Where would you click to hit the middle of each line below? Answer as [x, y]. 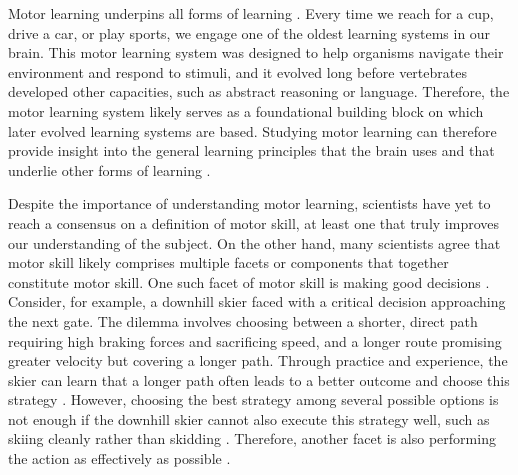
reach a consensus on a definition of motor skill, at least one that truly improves [253, 222]
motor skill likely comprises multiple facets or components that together [228, 262]
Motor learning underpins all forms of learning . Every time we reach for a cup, [251, 13]
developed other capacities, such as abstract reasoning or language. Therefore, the [259, 91]
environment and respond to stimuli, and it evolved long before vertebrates [237, 71]
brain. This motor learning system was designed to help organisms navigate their [256, 52]
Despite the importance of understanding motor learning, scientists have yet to [249, 203]
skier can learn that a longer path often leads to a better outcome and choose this [259, 379]
